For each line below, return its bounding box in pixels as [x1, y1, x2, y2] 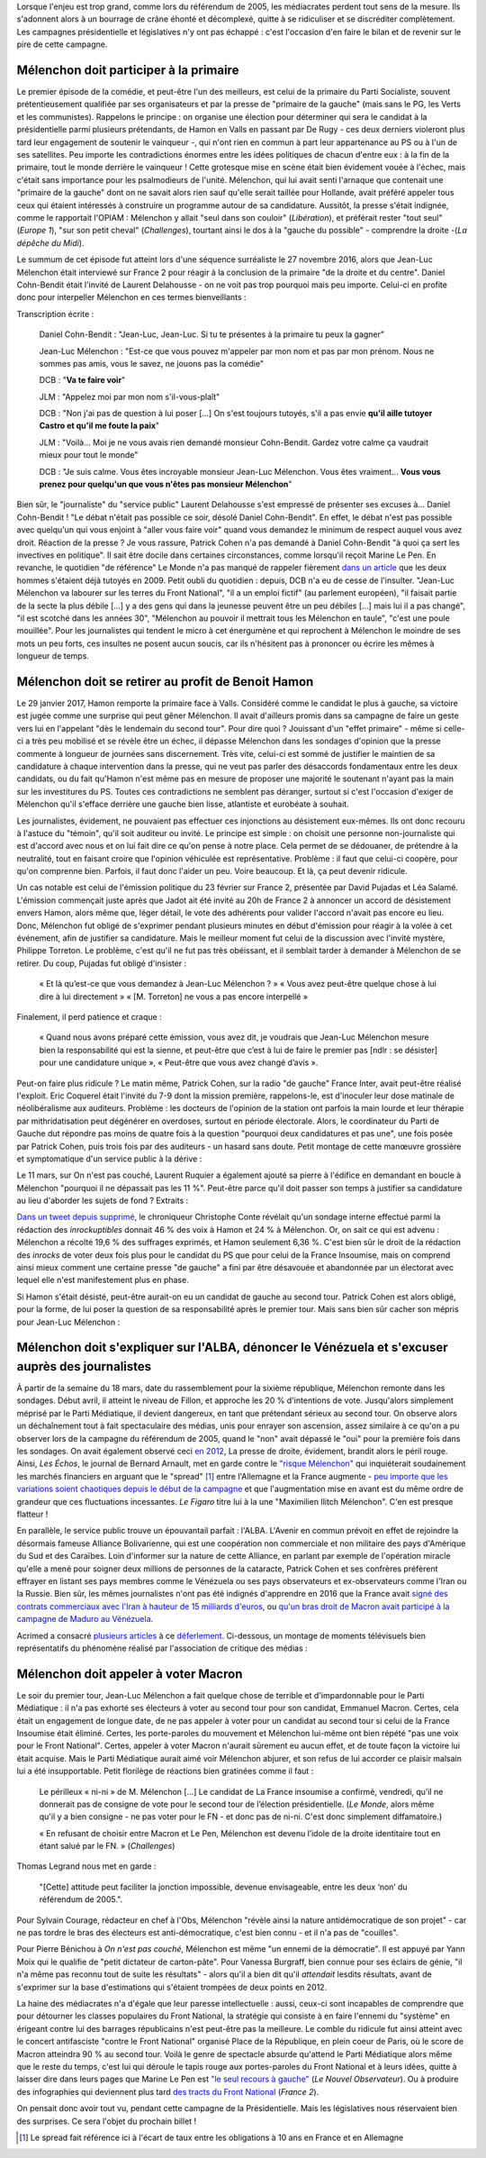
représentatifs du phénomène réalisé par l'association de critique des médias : [16, 1643, 308, 1653]
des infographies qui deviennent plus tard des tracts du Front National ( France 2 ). [16, 2086, 319, 2097]
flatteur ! [16, 1508, 49, 1519]
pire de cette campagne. [16, 39, 108, 50]
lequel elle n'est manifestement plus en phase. [16, 1275, 189, 1286]
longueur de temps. [16, 651, 90, 661]
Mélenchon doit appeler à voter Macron [16, 1666, 243, 1681]
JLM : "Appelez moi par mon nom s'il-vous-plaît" [39, 391, 220, 402]
